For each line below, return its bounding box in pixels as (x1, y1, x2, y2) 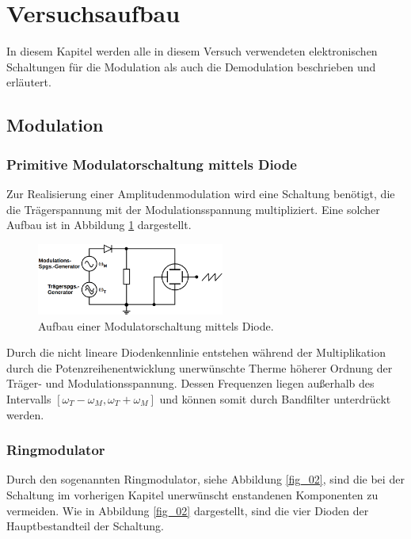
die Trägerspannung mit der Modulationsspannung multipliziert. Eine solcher (6, 201, 380, 217)
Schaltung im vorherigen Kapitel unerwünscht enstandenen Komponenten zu (6, 486, 379, 503)
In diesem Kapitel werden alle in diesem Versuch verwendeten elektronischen (6, 43, 378, 59)
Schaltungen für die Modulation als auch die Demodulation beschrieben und (6, 58, 376, 75)
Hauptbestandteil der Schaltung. (6, 518, 164, 534)
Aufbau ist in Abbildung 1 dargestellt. (6, 216, 192, 233)
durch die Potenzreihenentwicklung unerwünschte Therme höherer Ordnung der (6, 359, 393, 376)
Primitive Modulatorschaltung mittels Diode (6, 154, 297, 174)
